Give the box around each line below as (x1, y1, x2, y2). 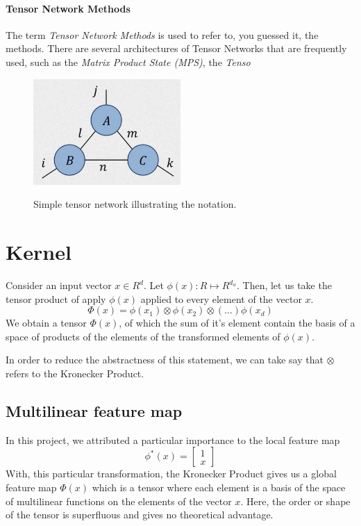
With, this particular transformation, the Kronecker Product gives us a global (6, 466, 337, 481)
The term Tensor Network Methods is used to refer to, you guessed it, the (6, 27, 319, 42)
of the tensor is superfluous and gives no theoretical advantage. (6, 507, 274, 522)
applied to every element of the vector (140, 291, 302, 306)
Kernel (6, 238, 72, 266)
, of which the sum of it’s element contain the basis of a (119, 315, 355, 330)
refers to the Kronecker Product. (6, 366, 144, 381)
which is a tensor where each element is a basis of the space (92, 480, 346, 494)
